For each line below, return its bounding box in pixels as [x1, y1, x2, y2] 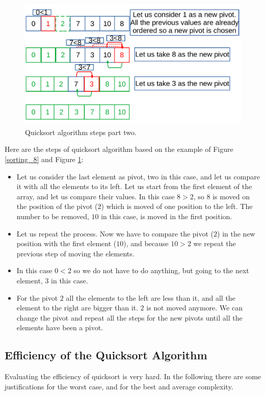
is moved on [213, 191, 250, 201]
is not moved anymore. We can [146, 302, 243, 313]
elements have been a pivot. [16, 322, 103, 333]
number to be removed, [16, 211, 89, 221]
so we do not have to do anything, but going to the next [73, 265, 249, 276]
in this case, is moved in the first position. [101, 211, 232, 221]
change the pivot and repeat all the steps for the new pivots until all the [16, 312, 243, 323]
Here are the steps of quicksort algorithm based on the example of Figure [5, 144, 233, 154]
